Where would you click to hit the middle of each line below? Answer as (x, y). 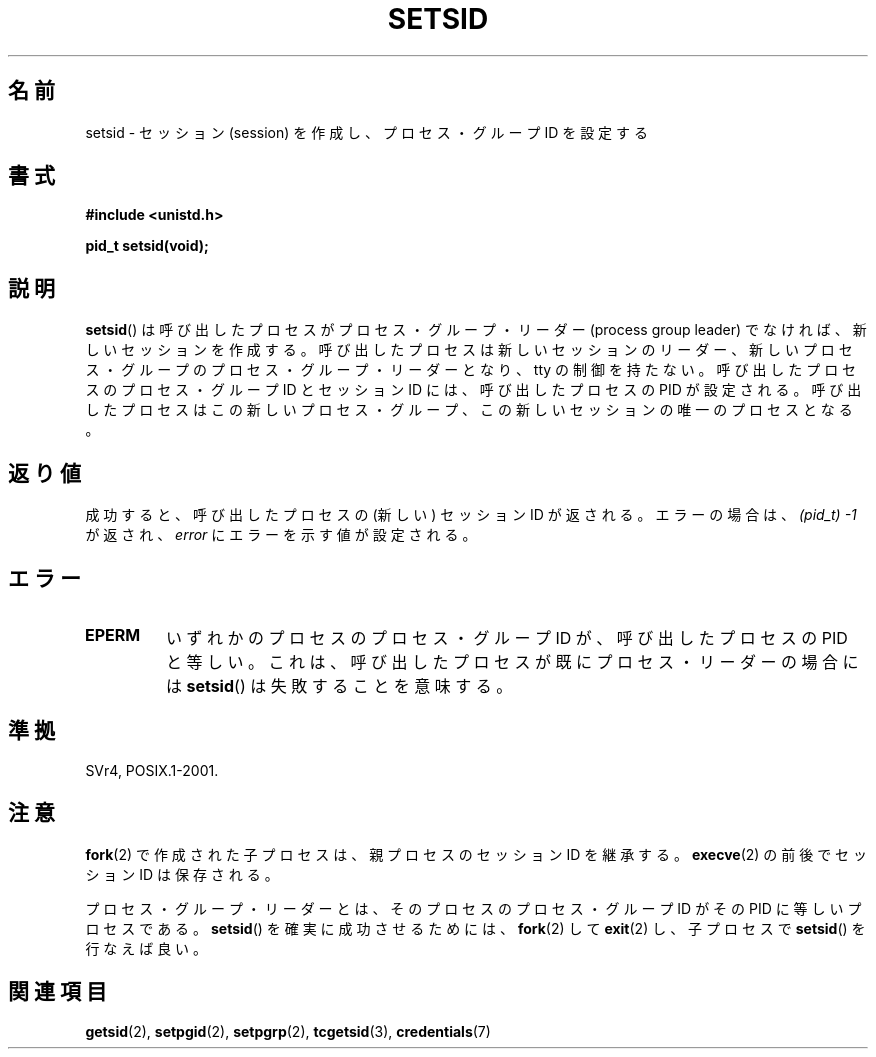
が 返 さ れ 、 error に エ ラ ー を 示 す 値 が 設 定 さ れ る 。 (281, 535)
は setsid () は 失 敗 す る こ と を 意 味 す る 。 (339, 685)
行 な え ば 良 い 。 (146, 948)
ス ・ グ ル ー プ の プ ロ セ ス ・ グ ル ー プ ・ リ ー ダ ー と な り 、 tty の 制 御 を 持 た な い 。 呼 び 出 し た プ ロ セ (471, 370)
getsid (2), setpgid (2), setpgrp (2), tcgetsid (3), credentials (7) (288, 1031)
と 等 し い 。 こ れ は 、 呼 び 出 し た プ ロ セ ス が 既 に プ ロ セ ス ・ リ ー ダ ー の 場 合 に (512, 661)
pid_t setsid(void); (147, 246)
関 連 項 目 (57, 992)
